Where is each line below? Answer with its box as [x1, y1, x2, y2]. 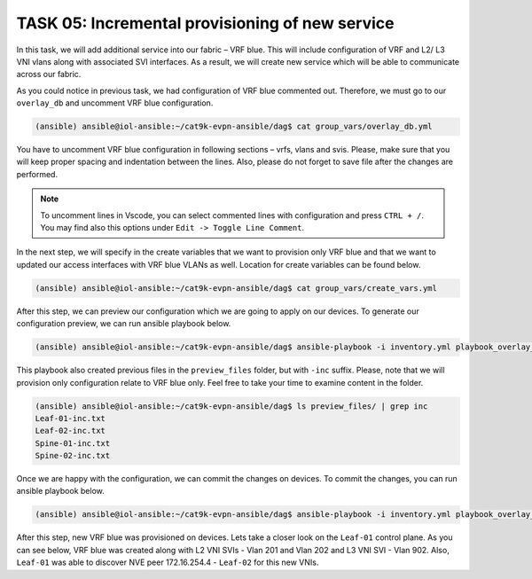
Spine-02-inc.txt [35, 450, 111, 461]
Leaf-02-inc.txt [35, 426, 106, 436]
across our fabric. [16, 69, 82, 80]
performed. [16, 168, 58, 179]
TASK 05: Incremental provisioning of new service [16, 13, 395, 33]
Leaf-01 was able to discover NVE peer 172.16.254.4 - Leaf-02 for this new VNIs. [16, 557, 319, 567]
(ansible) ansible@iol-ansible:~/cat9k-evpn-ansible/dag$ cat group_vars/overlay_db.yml [35, 121, 434, 132]
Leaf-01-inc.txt [35, 413, 106, 423]
